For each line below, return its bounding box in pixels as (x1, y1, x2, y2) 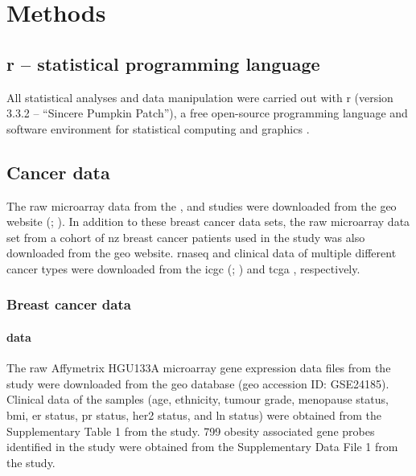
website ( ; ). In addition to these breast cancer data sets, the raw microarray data (6, 213, 410, 230)
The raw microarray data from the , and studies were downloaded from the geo (6, 197, 397, 214)
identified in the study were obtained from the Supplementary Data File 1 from (6, 438, 398, 455)
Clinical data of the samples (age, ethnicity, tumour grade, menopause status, (6, 391, 389, 408)
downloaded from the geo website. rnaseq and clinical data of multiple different (6, 244, 397, 261)
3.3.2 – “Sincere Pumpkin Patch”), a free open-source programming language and (6, 105, 408, 121)
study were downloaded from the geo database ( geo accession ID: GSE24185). (6, 375, 389, 392)
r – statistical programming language (6, 51, 320, 76)
